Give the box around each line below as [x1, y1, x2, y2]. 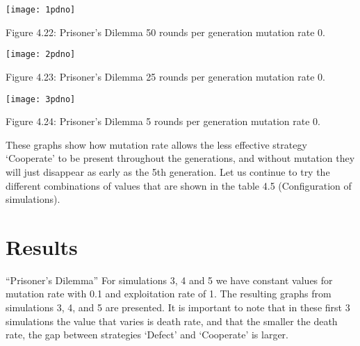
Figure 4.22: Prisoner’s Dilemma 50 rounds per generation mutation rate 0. [6, 24, 325, 39]
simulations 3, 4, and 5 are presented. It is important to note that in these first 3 [6, 300, 350, 315]
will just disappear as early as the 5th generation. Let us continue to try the [6, 164, 330, 179]
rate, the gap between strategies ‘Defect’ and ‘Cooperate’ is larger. [6, 327, 288, 342]
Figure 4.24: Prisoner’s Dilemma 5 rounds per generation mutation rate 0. [6, 114, 320, 129]
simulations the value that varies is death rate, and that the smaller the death [6, 313, 338, 328]
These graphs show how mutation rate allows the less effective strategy [6, 137, 307, 151]
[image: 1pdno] [6, 5, 76, 15]
